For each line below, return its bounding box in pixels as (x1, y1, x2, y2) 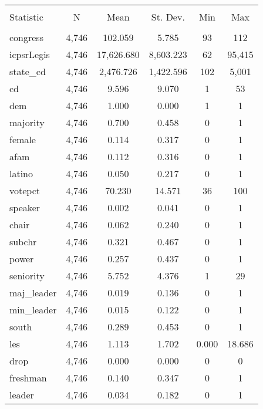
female (9, 133, 36, 146)
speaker (9, 201, 41, 214)
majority (9, 116, 45, 129)
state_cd (9, 65, 46, 78)
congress (9, 31, 43, 44)
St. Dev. (151, 10, 185, 23)
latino (9, 167, 33, 180)
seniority (9, 269, 45, 282)
